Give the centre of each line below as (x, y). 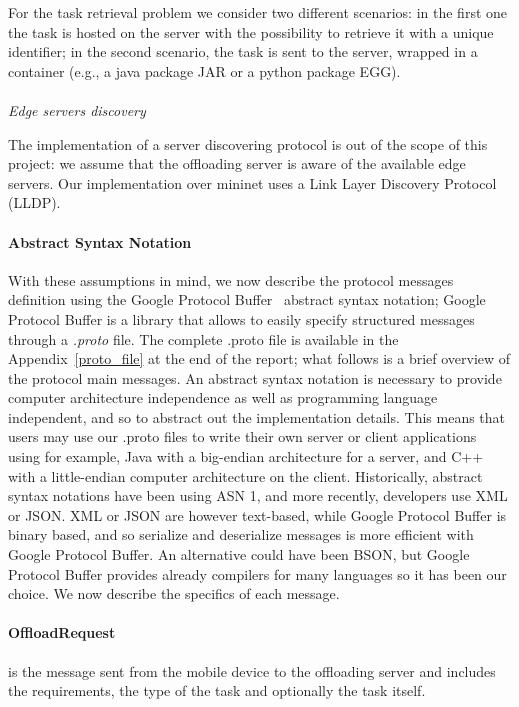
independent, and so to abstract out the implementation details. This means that (257, 416)
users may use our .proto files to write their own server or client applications (242, 436)
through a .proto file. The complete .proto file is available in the (203, 338)
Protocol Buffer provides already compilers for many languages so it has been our (257, 573)
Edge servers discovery (77, 109)
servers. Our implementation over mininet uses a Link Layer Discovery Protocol (252, 182)
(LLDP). (34, 202)
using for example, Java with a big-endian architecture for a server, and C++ (246, 456)
